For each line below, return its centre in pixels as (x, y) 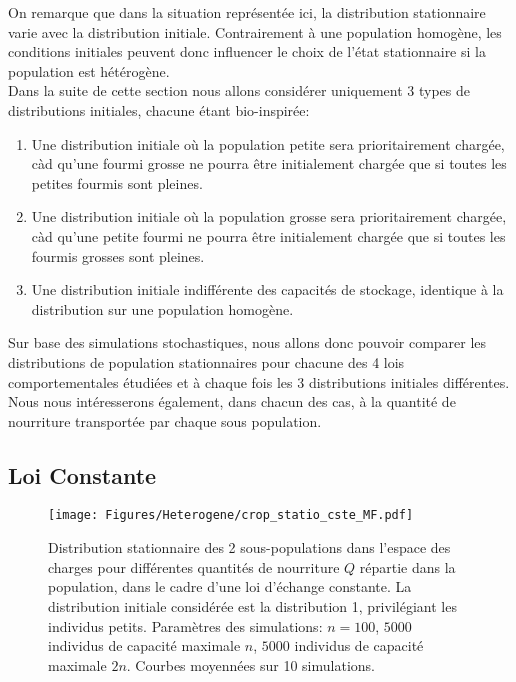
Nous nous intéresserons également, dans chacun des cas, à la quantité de (232, 401)
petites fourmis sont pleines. (117, 182)
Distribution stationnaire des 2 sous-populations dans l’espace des (249, 547)
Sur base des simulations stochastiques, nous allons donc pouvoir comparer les (247, 342)
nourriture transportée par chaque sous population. (165, 420)
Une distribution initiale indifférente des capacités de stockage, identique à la (267, 289)
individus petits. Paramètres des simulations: (185, 625)
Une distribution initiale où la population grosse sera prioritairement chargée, (269, 216)
